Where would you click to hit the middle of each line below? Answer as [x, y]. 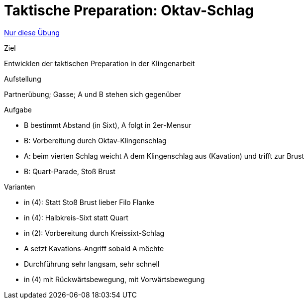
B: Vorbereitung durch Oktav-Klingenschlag [95, 140]
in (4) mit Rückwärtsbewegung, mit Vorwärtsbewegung [114, 279]
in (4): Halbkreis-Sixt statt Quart [76, 217]
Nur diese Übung [32, 32]
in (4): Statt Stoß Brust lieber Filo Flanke [89, 202]
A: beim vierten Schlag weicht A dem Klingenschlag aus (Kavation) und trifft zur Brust [164, 156]
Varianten [20, 187]
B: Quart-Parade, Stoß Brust [70, 171]
